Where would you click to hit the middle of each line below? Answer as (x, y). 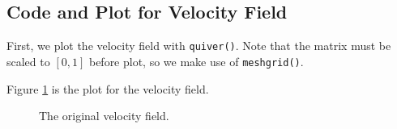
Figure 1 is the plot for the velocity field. (108, 88)
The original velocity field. (104, 116)
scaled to (28, 61)
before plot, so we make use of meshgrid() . (196, 61)
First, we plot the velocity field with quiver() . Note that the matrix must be (199, 46)
